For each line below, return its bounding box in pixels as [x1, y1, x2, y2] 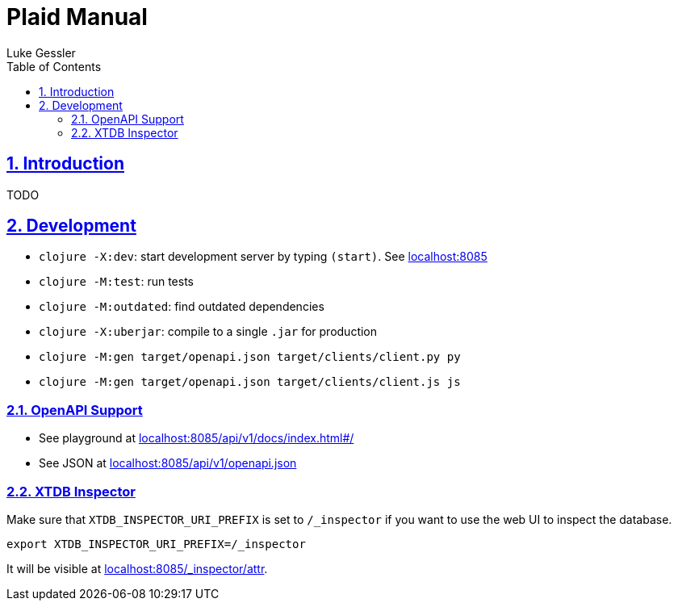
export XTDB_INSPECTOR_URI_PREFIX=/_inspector [6, 537, 306, 550]
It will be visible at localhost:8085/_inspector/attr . [6, 561, 268, 576]
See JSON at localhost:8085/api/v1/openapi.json [39, 456, 297, 471]
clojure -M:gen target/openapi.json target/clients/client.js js [39, 375, 461, 389]
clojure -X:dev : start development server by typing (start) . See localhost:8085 [39, 249, 488, 264]
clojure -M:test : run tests [39, 274, 194, 289]
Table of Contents [6, 59, 102, 73]
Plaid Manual [6, 3, 148, 31]
